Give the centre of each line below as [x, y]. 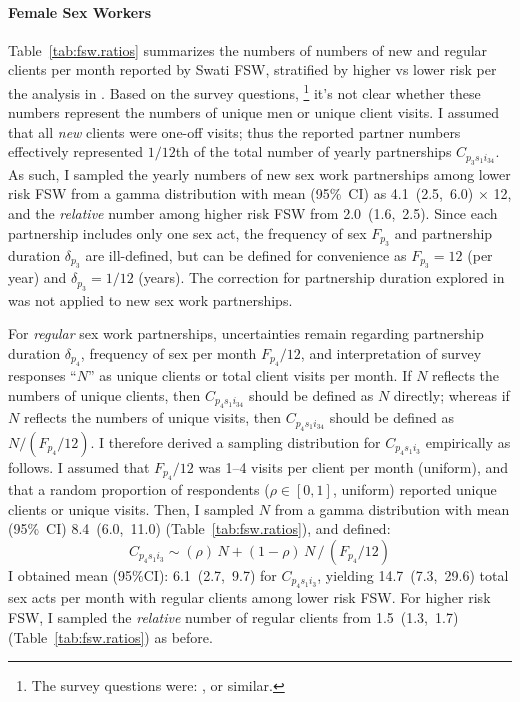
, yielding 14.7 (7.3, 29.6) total [413, 575]
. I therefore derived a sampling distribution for [235, 441]
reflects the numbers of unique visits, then [152, 417]
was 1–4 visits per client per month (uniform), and [353, 466]
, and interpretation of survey [391, 353]
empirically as [468, 441]
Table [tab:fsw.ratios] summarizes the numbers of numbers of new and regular [248, 49]
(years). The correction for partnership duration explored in [321, 277]
